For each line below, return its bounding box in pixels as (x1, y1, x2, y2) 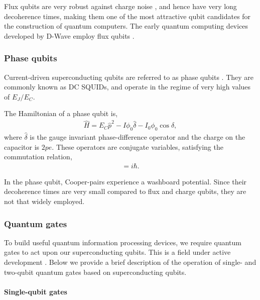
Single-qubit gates (4, 286, 67, 296)
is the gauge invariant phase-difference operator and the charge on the (30, 132, 245, 142)
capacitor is (4, 141, 40, 152)
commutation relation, (4, 151, 72, 162)
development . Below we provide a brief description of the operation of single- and (4, 257, 256, 267)
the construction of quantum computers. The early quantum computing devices (4, 21, 248, 31)
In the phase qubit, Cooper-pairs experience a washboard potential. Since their (4, 176, 247, 186)
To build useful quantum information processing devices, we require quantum (4, 237, 242, 247)
